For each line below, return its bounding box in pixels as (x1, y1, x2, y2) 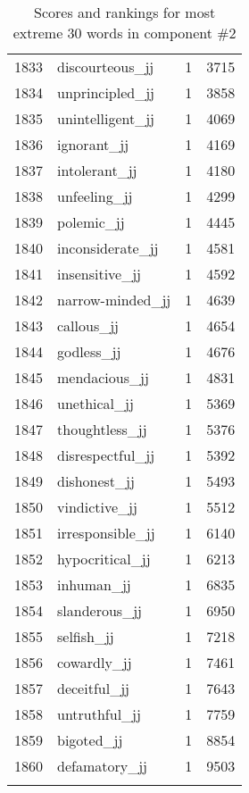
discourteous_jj (57, 56, 154, 77)
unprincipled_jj (57, 82, 155, 103)
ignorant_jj (57, 134, 129, 154)
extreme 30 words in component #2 (12, 22, 237, 43)
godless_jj (57, 341, 121, 362)
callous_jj (57, 315, 120, 336)
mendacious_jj (57, 367, 149, 388)
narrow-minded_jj (57, 289, 171, 310)
